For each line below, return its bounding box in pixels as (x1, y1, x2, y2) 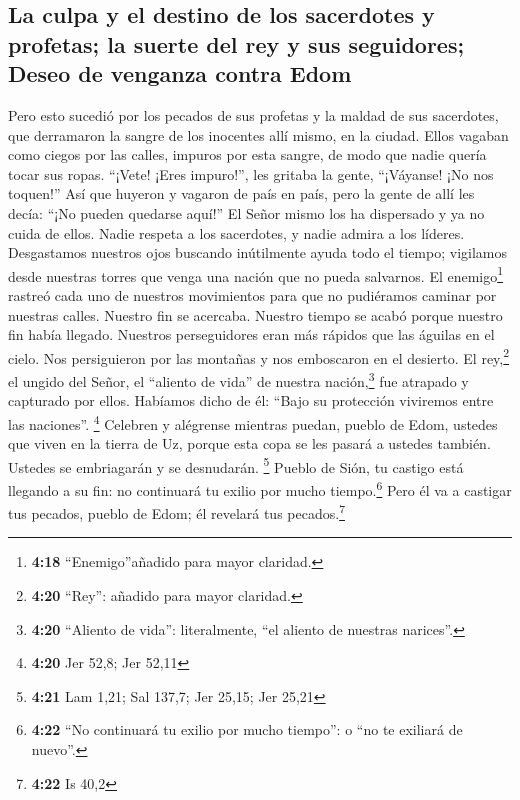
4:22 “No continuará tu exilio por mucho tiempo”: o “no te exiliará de (31, 719, 463, 740)
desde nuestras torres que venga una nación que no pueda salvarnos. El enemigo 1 (8, 262, 504, 286)
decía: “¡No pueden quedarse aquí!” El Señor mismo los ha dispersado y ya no (8, 202, 485, 223)
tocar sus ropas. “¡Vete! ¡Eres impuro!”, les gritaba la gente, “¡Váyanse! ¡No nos (8, 163, 494, 184)
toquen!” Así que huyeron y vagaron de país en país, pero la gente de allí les (8, 183, 475, 204)
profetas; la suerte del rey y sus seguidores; (8, 28, 465, 59)
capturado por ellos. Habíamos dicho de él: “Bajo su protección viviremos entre (8, 390, 494, 411)
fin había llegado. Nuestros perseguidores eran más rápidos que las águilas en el (8, 324, 495, 345)
